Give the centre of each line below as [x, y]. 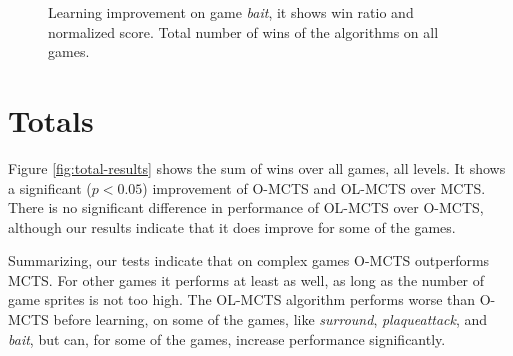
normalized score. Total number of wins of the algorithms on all [243, 31]
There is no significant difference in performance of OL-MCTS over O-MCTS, [246, 207]
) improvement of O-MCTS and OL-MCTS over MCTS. [314, 187]
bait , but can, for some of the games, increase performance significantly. [227, 338]
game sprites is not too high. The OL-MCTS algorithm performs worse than [242, 299]
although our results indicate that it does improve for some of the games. [232, 226]
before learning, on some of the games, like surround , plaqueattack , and [270, 319]
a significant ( [50, 187]
